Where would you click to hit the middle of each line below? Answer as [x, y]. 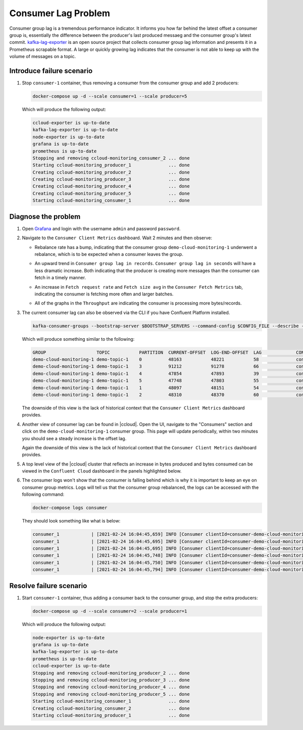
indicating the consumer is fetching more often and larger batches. [104, 294]
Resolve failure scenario [48, 586]
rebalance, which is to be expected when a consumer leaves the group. [109, 254]
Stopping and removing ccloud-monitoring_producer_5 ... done [111, 694]
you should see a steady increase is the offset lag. [74, 438]
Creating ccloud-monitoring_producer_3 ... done [111, 179]
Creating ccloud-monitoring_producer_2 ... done [111, 172]
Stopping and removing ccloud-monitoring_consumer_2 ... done [111, 158]
